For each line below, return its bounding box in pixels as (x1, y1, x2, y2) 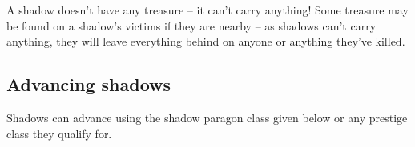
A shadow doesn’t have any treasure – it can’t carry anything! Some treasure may (6, 2, 409, 18)
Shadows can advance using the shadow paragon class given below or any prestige (6, 109, 408, 125)
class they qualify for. (6, 125, 112, 141)
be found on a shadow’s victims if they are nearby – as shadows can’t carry (6, 17, 377, 34)
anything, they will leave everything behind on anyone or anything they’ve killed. (6, 33, 405, 50)
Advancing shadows (6, 72, 171, 97)
